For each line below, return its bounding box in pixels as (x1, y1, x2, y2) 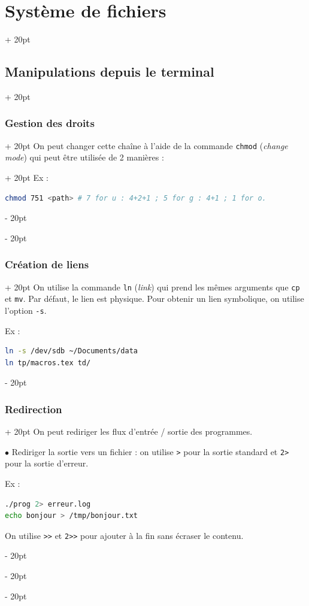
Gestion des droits (5, 116, 95, 131)
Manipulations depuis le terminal (5, 62, 214, 81)
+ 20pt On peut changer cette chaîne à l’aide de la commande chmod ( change (5, 139, 288, 151)
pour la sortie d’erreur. (5, 457, 89, 469)
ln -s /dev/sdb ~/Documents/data (5, 347, 138, 356)
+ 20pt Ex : (5, 171, 49, 183)
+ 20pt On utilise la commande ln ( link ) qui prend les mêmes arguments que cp (5, 280, 300, 293)
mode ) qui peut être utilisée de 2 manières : (5, 151, 164, 163)
